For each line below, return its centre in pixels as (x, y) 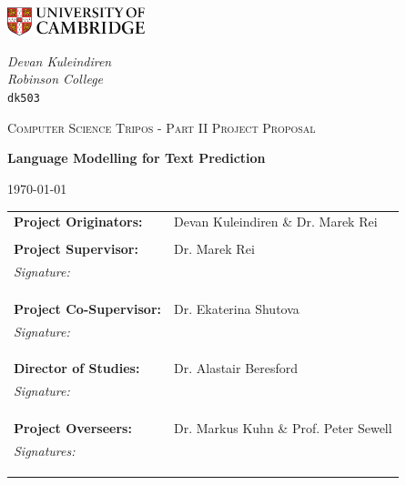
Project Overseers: (73, 427)
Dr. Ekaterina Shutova (237, 308)
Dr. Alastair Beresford (236, 368)
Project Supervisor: (76, 249)
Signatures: (45, 450)
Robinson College (56, 79)
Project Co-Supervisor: (88, 308)
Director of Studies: (77, 368)
